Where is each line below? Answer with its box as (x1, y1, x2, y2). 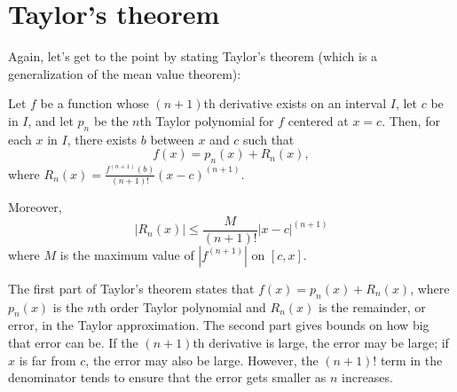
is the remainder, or (319, 297, 426, 316)
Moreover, (8, 198, 62, 216)
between (150, 129, 194, 148)
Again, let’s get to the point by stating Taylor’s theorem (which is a (8, 47, 378, 66)
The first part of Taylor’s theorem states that (8, 278, 255, 297)
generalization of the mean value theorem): (8, 64, 241, 82)
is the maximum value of (59, 245, 194, 263)
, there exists (67, 129, 138, 148)
